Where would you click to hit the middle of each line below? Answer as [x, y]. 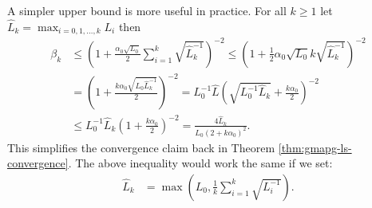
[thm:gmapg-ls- [315, 147]
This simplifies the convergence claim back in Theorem [141, 147]
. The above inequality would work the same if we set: [200, 163]
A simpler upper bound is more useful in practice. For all [147, 10]
